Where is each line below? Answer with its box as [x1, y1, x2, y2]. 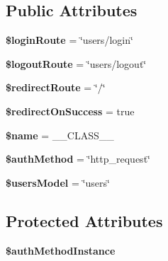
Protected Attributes [6, 209, 163, 231]
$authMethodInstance [6, 243, 116, 257]
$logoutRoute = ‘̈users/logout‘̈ [6, 56, 147, 71]
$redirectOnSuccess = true [6, 103, 135, 118]
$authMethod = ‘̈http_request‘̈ [6, 151, 150, 166]
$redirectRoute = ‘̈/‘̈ [6, 80, 106, 95]
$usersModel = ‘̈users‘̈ [6, 175, 110, 190]
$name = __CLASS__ [6, 127, 114, 142]
